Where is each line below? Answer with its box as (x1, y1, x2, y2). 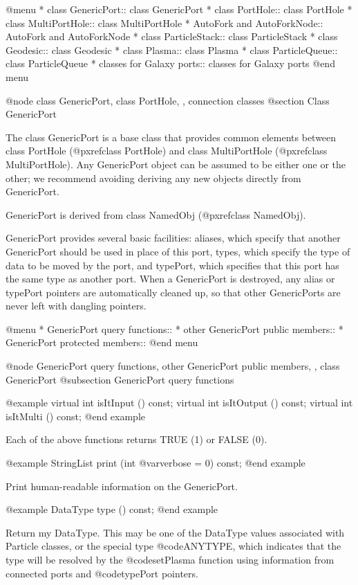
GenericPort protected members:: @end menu (6, 335, 198, 350)
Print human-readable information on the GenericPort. (6, 478, 238, 493)
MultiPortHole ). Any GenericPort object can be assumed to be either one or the (6, 156, 346, 171)
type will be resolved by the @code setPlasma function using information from (6, 552, 335, 566)
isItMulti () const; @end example (6, 408, 145, 423)
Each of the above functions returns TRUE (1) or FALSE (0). (6, 432, 267, 447)
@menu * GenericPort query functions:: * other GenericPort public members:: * (6, 321, 343, 336)
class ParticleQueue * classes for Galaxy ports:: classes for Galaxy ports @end (6, 56, 335, 71)
